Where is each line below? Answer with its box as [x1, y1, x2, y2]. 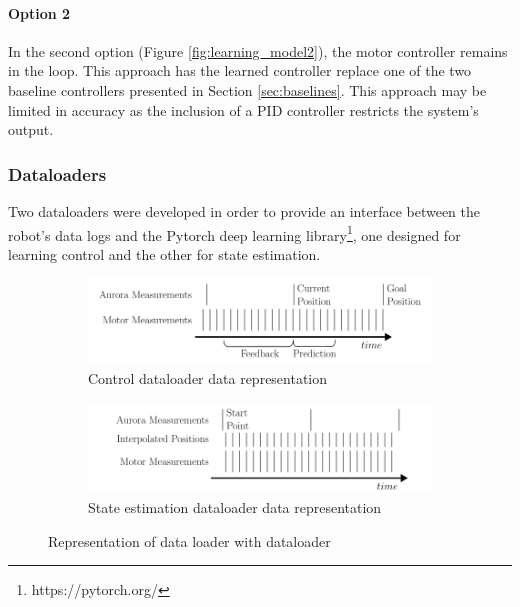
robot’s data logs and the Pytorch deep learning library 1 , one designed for [8, 221, 461, 245]
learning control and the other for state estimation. [8, 243, 321, 264]
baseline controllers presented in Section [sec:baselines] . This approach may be [8, 79, 487, 100]
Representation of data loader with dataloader [48, 530, 331, 551]
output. [8, 119, 54, 140]
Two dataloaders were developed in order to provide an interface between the [8, 200, 481, 221]
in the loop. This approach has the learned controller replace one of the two [8, 60, 472, 81]
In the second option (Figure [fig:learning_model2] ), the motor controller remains [8, 40, 508, 61]
